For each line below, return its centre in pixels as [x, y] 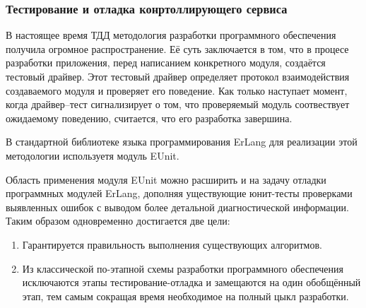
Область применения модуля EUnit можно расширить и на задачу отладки [166, 179]
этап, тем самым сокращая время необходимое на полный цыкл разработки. [185, 296]
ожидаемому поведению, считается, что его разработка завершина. [149, 118]
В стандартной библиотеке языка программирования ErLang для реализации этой [182, 142]
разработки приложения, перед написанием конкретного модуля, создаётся [166, 63]
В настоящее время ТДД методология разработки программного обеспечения [171, 35]
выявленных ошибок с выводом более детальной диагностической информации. [177, 207]
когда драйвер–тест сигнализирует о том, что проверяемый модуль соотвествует [178, 104]
